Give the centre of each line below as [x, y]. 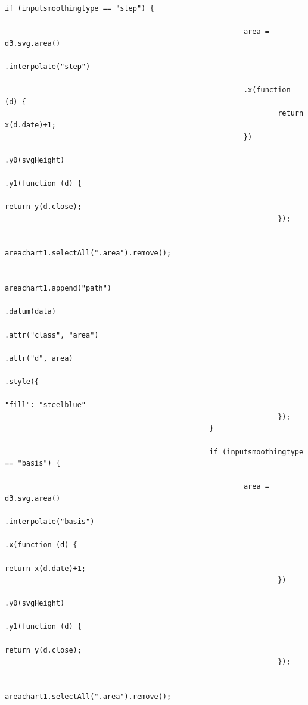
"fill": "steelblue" [46, 405]
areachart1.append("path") [58, 288]
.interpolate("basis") [50, 522]
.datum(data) [30, 312]
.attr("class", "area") [52, 335]
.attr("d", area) [39, 358]
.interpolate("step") [48, 66]
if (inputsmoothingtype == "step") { [80, 8]
